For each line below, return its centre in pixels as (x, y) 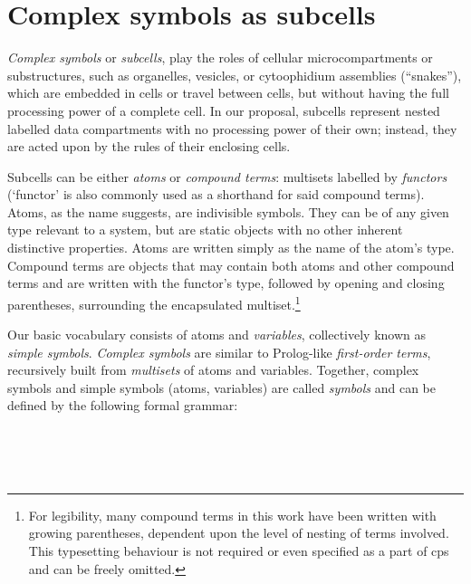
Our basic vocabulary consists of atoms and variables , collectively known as (217, 335)
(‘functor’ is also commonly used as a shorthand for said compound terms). (216, 194)
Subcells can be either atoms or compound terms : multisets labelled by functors (227, 176)
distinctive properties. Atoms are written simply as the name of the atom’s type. (231, 248)
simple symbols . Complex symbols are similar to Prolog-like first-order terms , (219, 352)
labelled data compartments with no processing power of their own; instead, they (232, 128)
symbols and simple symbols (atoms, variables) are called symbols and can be (221, 387)
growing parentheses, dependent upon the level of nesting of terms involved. (239, 533)
